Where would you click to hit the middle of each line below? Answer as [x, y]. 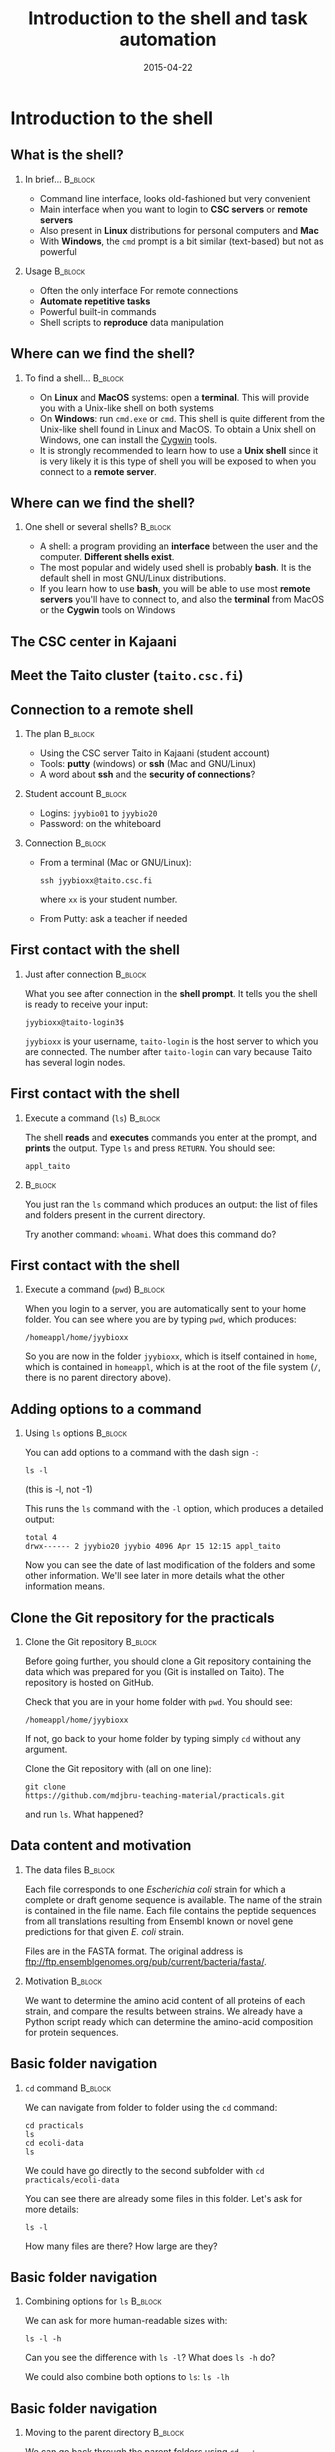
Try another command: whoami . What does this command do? [150, 1234]
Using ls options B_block [76, 1433]
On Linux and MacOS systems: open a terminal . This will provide [174, 397]
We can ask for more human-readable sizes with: [126, 2321]
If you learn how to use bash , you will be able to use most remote [175, 589]
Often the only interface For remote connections [139, 290]
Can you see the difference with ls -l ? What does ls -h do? [150, 2358]
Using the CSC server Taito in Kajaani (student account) [154, 753]
